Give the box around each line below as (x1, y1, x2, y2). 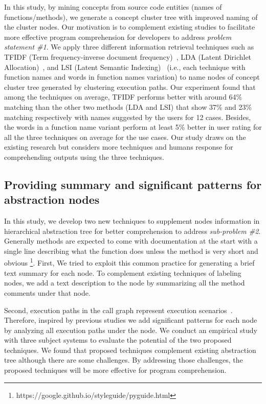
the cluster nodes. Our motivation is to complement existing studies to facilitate (4, 21, 255, 32)
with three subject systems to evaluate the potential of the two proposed (4, 335, 232, 345)
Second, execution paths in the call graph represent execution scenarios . (4, 304, 233, 315)
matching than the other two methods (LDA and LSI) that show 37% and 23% (4, 101, 252, 112)
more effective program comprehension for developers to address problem (4, 31, 232, 42)
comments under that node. (4, 287, 91, 298)
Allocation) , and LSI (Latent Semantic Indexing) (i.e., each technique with (4, 61, 246, 72)
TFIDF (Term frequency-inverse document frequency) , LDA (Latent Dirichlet (4, 51, 252, 62)
